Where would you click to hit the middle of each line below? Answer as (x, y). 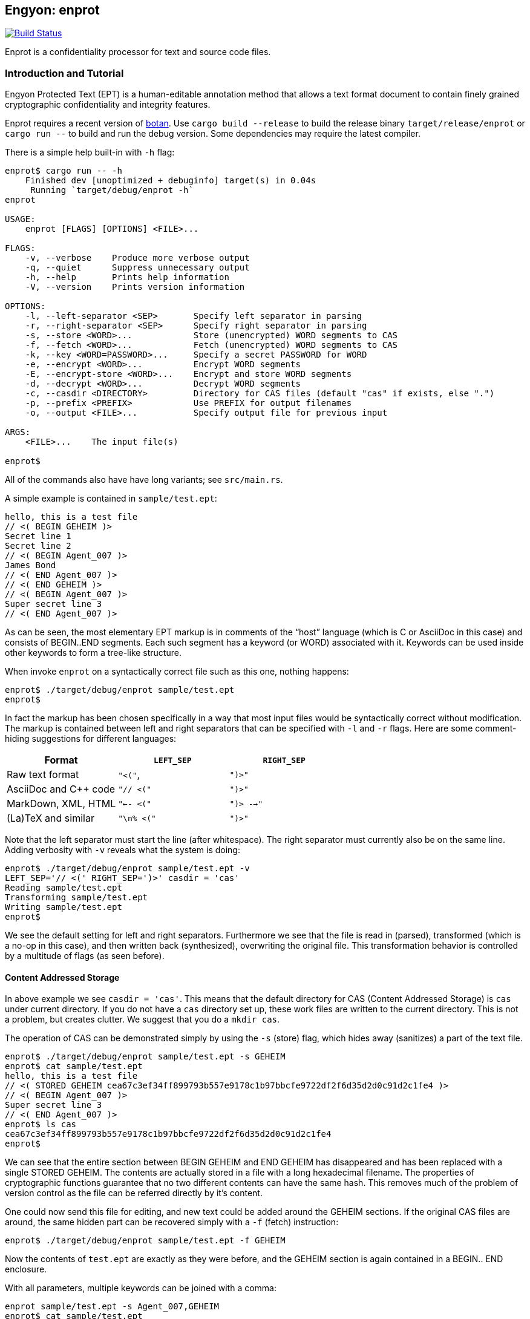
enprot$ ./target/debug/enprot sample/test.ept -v (127, 869)
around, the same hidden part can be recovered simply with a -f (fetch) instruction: (172, 1222)
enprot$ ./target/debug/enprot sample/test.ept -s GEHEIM (145, 1057)
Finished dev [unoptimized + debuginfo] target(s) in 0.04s (171, 181)
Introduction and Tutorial (64, 73)
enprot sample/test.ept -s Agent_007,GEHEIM (112, 1307)
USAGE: (20, 219)
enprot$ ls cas (41, 1124)
